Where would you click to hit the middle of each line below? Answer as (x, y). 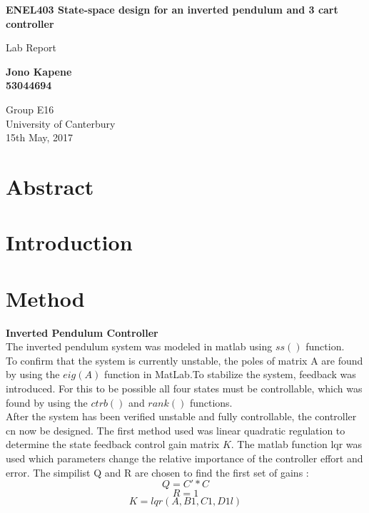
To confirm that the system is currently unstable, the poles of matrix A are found (184, 360)
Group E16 (30, 109)
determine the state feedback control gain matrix (113, 444)
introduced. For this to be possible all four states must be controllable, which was (184, 388)
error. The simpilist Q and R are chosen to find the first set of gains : (157, 472)
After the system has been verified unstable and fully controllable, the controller (181, 416)
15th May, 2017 (40, 137)
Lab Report (31, 47)
